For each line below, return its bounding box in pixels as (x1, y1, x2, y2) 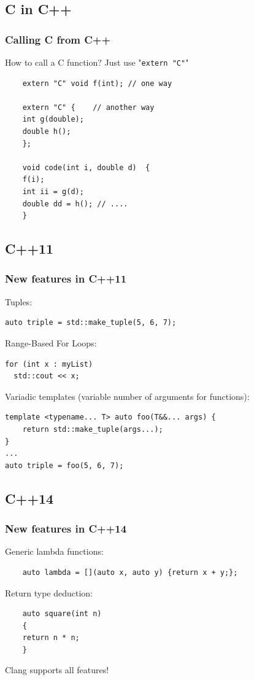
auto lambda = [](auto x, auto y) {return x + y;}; (22, 568, 238, 577)
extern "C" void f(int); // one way (22, 79, 172, 88)
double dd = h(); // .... (22, 199, 128, 208)
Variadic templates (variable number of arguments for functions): (5, 389, 250, 402)
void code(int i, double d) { (22, 163, 150, 172)
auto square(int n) (22, 609, 102, 619)
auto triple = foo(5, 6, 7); (5, 461, 124, 470)
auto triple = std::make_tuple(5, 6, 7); (5, 318, 177, 327)
